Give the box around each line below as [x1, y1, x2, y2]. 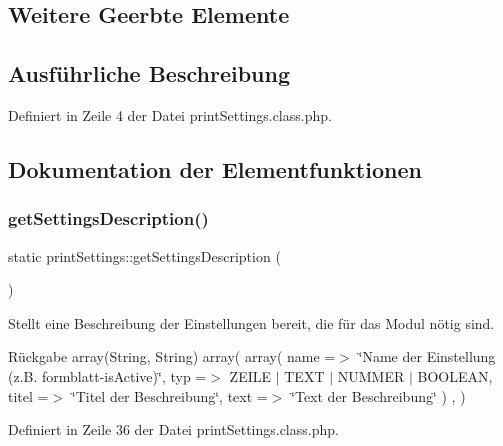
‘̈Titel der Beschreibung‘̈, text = [71, 385, 268, 406]
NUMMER [337, 365, 405, 386]
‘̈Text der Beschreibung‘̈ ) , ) [291, 385, 466, 406]
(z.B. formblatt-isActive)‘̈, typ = [8, 365, 207, 386]
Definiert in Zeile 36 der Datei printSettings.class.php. [8, 419, 339, 440]
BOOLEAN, [417, 365, 493, 386]
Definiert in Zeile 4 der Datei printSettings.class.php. [8, 104, 332, 125]
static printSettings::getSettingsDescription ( [8, 245, 281, 266]
